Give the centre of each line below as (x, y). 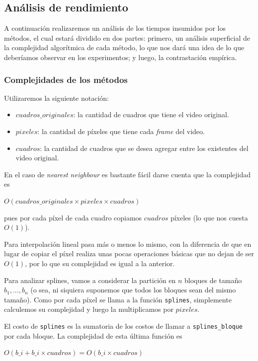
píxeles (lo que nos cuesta (209, 217)
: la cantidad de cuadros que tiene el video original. (151, 114)
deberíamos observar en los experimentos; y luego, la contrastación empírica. (121, 57)
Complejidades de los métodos (66, 79)
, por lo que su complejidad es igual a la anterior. (100, 263)
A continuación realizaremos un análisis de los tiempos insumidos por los (115, 28)
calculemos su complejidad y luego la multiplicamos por (89, 309)
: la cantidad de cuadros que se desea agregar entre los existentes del (144, 148)
